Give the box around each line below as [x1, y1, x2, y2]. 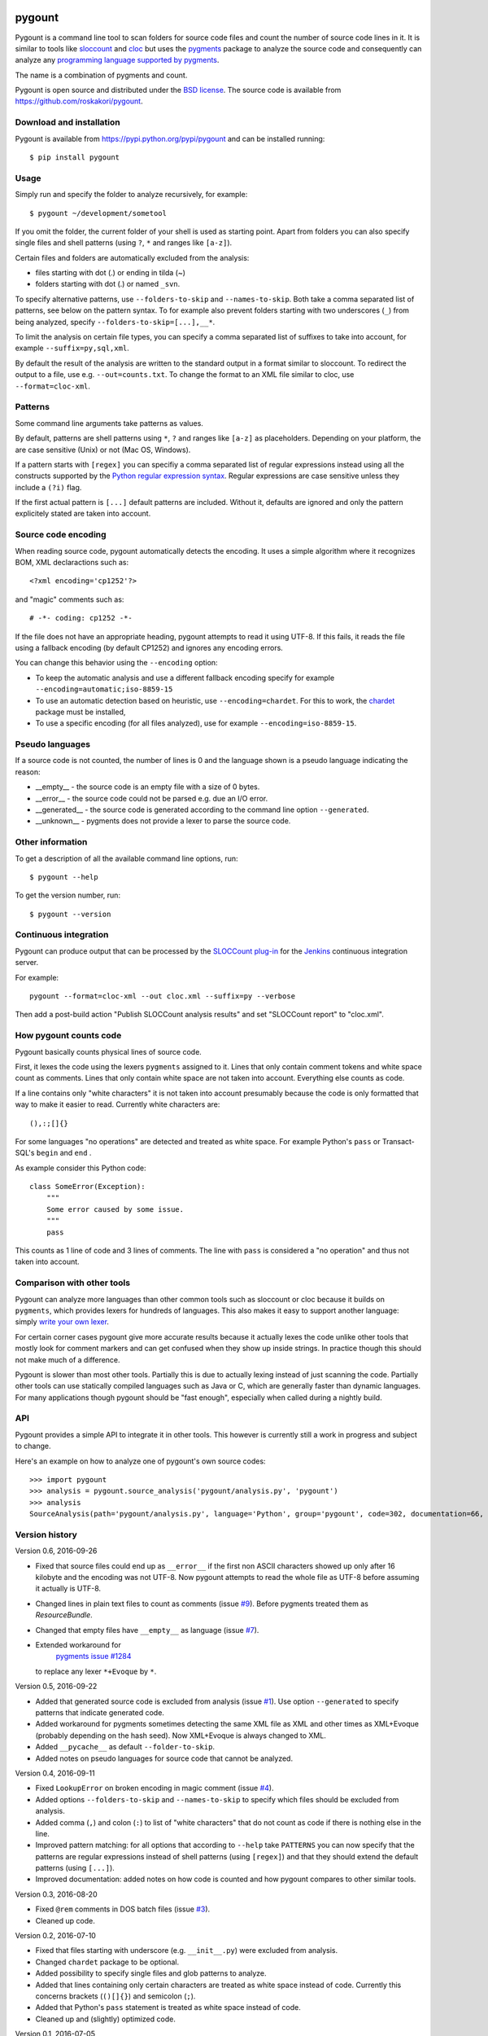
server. [15, 958, 39, 968]
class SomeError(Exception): [29, 1182, 146, 1191]
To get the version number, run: [15, 890, 121, 900]
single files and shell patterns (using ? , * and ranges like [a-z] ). [15, 238, 233, 248]
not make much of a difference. [15, 1354, 121, 1364]
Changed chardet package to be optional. [35, 1957, 179, 1967]
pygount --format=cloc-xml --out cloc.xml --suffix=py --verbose [29, 992, 296, 1001]
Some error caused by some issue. [46, 1204, 185, 1213]
